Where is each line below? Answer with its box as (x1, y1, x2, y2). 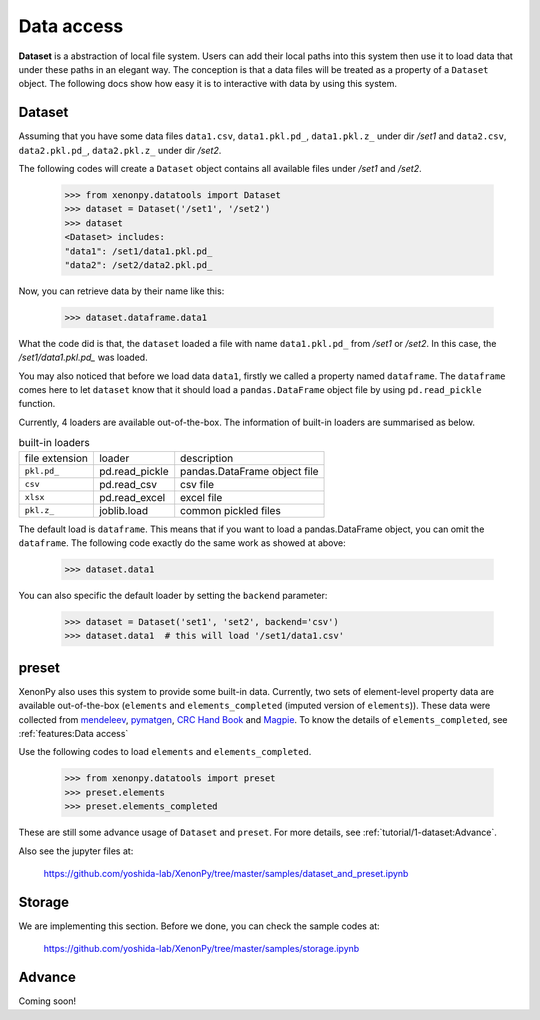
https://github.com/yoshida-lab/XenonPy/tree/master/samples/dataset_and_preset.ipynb (43, 867, 409, 879)
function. (18, 398, 56, 410)
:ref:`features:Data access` (18, 728, 129, 740)
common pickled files (180, 503, 282, 517)
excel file (180, 490, 223, 504)
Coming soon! (18, 995, 77, 1007)
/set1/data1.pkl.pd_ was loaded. (18, 351, 149, 364)
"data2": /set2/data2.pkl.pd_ (64, 259, 213, 270)
